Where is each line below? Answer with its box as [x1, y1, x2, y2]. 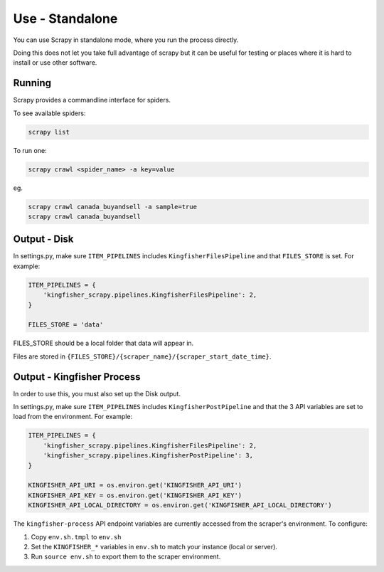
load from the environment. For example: [13, 413, 133, 421]
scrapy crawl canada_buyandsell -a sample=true [28, 203, 197, 211]
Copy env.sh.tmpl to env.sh [31, 532, 122, 541]
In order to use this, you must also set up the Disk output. [13, 389, 181, 398]
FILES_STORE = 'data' [28, 321, 104, 329]
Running [13, 77, 52, 89]
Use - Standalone [13, 11, 118, 26]
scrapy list [28, 128, 70, 136]
